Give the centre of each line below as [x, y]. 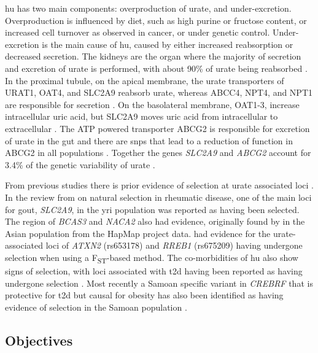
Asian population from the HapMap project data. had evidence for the [138, 233]
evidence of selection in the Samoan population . [96, 307]
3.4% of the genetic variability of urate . [80, 164]
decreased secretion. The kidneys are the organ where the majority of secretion [153, 56]
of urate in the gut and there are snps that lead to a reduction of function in [149, 140]
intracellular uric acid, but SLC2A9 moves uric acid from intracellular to [142, 116]
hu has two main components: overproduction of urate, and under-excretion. [148, 8]
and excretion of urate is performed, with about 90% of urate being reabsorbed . [156, 68]
